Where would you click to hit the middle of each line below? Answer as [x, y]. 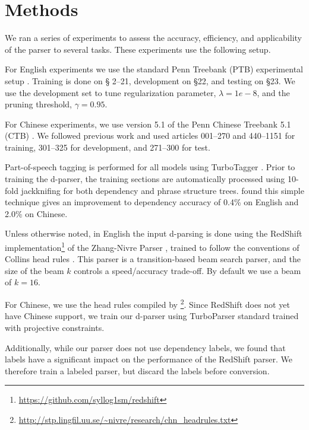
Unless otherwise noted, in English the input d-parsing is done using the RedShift [154, 233]
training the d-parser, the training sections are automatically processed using [145, 179]
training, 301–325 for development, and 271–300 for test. [108, 147]
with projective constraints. [55, 327]
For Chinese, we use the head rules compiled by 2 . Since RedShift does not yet [147, 303]
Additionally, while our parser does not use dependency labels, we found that [145, 347]
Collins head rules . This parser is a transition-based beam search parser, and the [153, 259]
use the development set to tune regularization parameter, [111, 92]
